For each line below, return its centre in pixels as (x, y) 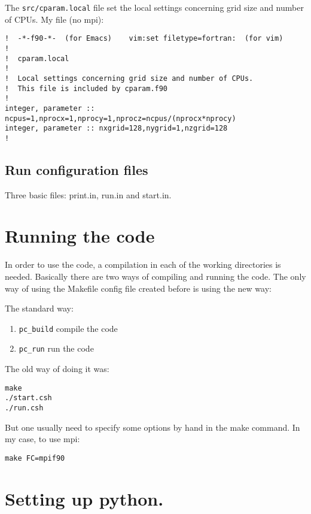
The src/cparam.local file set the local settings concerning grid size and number (154, 7)
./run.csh (24, 408)
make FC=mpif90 (35, 458)
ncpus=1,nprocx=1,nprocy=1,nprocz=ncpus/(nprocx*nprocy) (121, 118)
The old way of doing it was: (57, 369)
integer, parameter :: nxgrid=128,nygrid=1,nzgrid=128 (116, 128)
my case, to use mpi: (42, 439)
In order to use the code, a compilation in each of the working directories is (143, 264)
